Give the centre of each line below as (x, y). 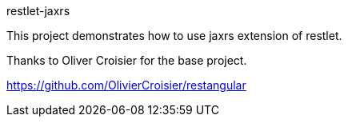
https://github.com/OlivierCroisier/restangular (126, 85)
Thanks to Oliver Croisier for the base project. (127, 60)
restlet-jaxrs (38, 11)
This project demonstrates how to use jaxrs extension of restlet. (174, 36)
